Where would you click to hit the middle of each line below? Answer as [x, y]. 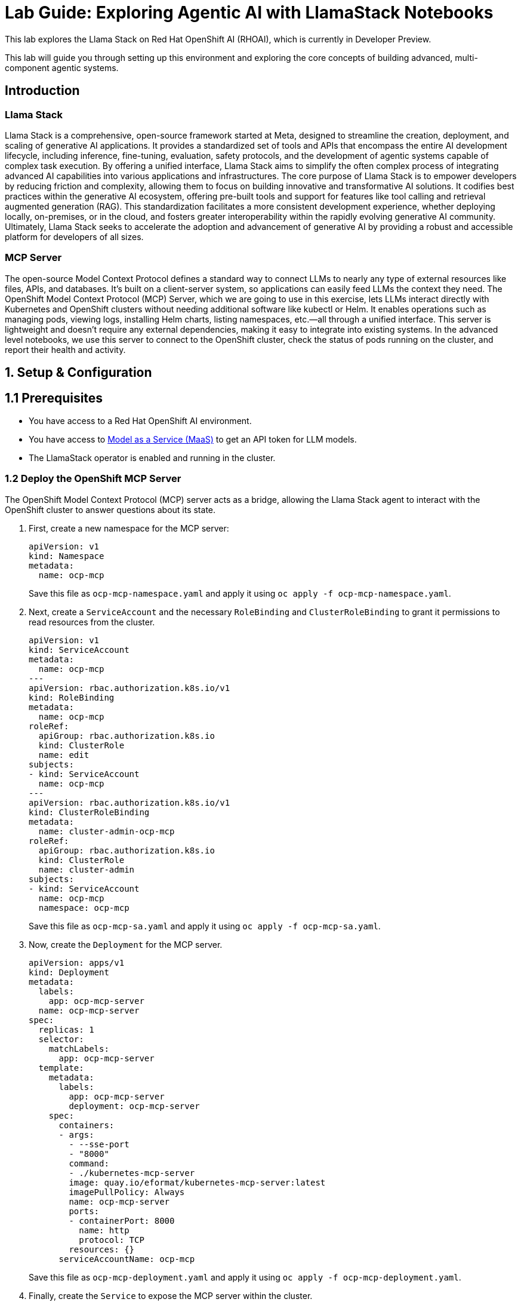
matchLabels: [79, 1048]
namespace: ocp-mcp [84, 908]
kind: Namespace [67, 556]
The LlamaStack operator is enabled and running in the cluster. [152, 457]
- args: [76, 1134]
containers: [87, 1125]
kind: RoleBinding [72, 697]
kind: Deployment [69, 972]
